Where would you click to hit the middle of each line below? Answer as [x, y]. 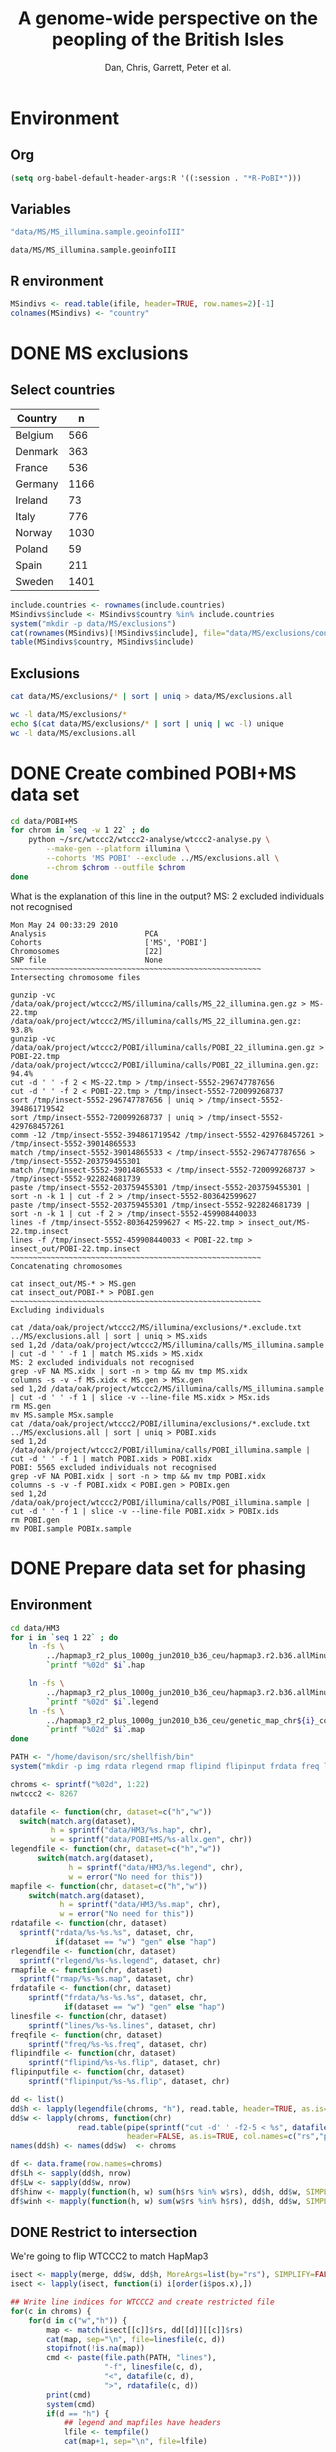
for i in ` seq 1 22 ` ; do [64, 1637]
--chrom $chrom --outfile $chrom [116, 867]
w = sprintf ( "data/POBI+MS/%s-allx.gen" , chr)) [151, 1840]
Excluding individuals [57, 1310]
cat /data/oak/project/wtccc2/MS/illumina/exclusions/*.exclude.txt [156, 1327]
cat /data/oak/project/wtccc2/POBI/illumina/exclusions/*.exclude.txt [160, 1423]
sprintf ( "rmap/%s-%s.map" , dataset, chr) [107, 1979]
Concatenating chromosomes [66, 1266]
